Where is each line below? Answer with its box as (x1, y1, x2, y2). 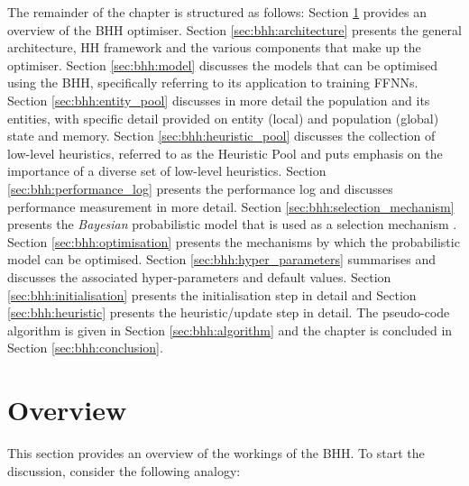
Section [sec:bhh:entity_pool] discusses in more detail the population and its (7, 90, 430, 109)
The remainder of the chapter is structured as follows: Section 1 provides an (7, 3, 427, 21)
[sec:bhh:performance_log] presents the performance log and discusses (7, 179, 393, 197)
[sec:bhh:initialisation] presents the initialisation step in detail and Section (7, 285, 417, 304)
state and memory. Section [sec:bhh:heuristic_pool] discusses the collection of (7, 126, 436, 145)
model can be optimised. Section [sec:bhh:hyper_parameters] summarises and (7, 250, 437, 269)
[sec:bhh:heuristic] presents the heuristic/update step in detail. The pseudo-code (7, 303, 450, 322)
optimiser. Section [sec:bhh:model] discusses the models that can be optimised (7, 55, 438, 74)
